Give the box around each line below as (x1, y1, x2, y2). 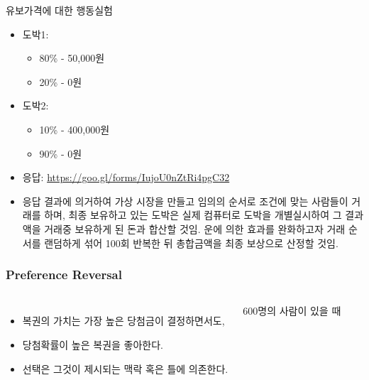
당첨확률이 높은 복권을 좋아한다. (22, 337, 163, 352)
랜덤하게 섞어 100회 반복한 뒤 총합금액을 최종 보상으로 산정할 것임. (44, 235, 338, 250)
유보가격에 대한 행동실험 (6, 3, 114, 17)
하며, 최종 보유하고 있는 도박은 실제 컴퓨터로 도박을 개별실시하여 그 (44, 207, 342, 222)
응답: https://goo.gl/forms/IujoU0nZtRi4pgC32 (22, 170, 230, 185)
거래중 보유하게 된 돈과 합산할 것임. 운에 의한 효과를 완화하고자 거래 (44, 221, 346, 236)
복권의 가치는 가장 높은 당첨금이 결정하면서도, (22, 313, 225, 328)
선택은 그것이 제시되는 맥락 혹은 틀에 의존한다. (22, 361, 228, 376)
